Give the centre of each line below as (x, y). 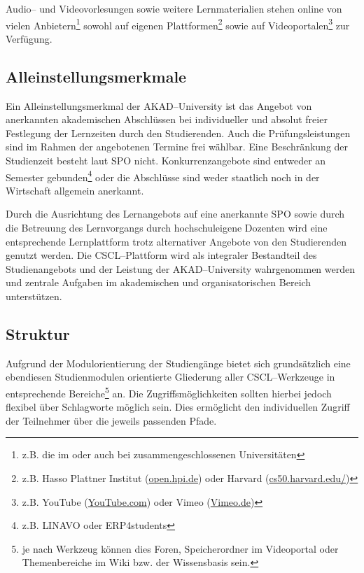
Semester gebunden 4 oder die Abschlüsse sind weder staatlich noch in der (163, 176)
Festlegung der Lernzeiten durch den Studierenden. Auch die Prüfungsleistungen (178, 133)
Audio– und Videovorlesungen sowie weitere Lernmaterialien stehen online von (174, 8)
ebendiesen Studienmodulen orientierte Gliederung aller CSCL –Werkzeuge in (170, 377)
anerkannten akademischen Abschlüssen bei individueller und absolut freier (167, 119)
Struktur (38, 334)
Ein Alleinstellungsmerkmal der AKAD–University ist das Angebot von (159, 105)
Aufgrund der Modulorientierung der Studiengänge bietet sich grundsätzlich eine (178, 363)
